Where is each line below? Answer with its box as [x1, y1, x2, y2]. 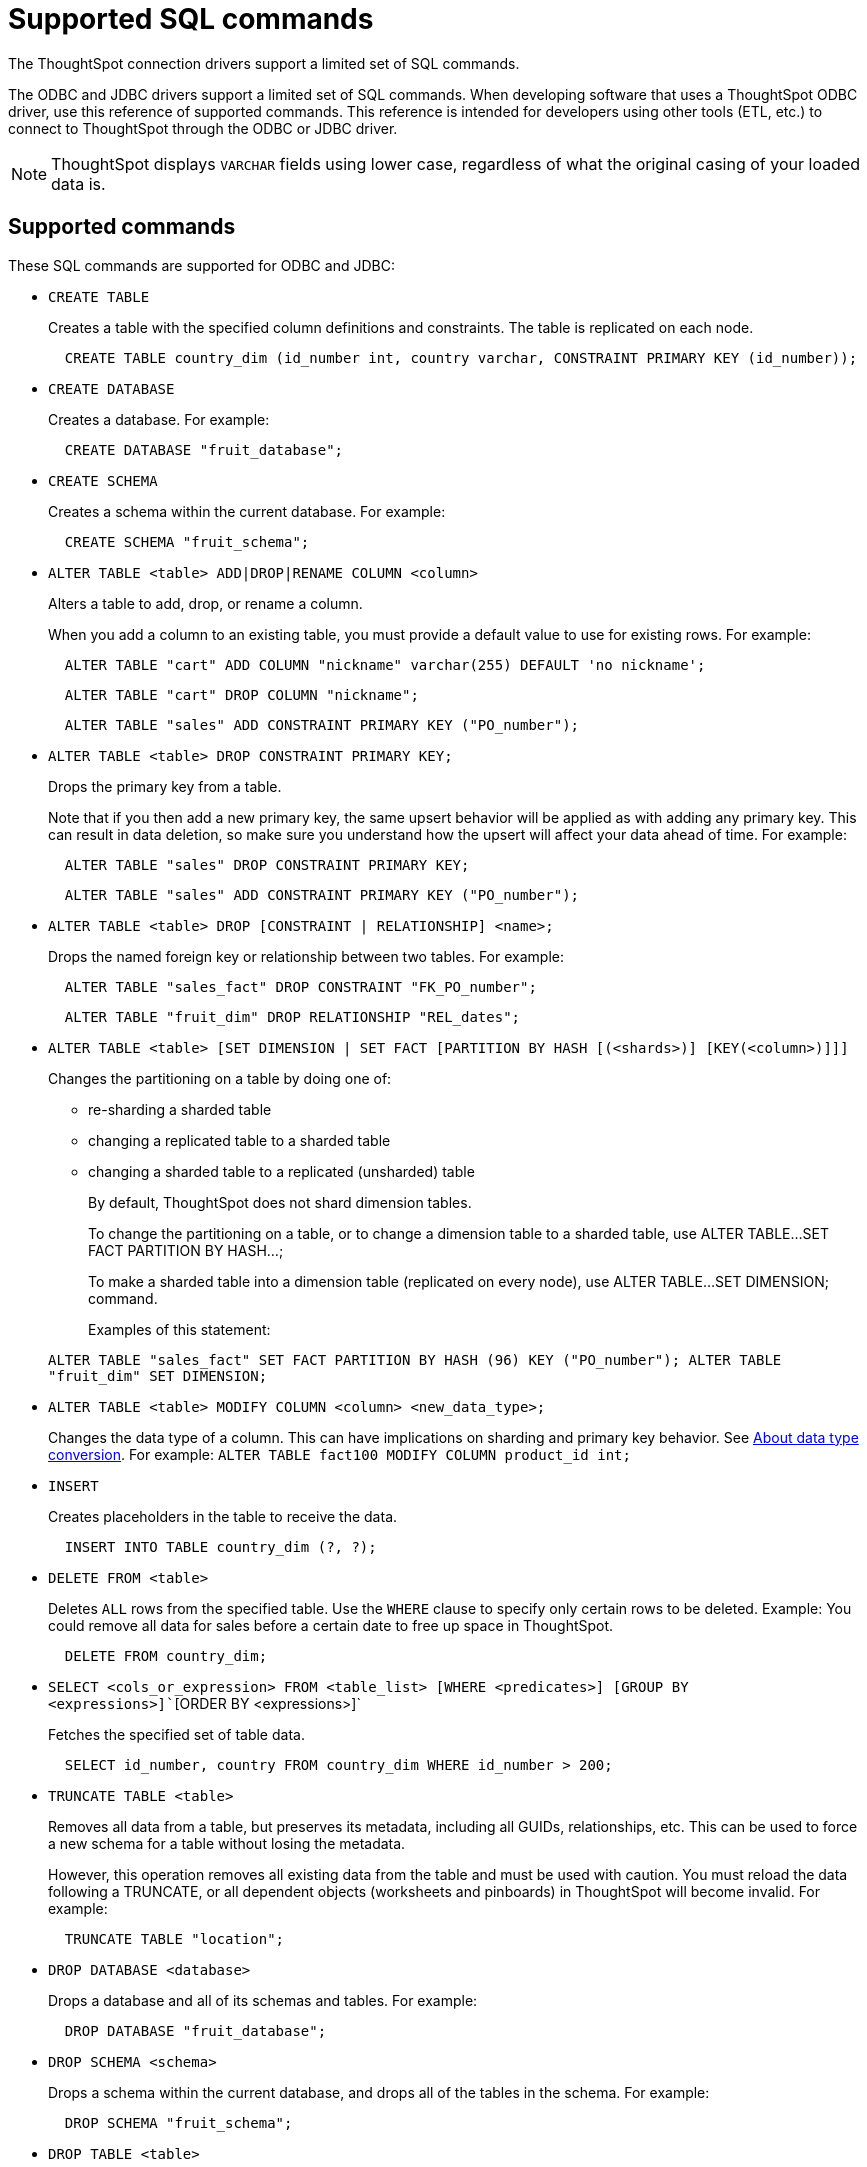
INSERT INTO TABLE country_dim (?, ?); [64, 1538, 377, 1555]
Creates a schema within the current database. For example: [48, 502, 446, 520]
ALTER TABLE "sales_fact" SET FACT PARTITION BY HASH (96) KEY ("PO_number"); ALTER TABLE [48, 1351, 782, 1368]
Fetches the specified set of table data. [48, 1725, 305, 1743]
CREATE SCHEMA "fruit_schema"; [64, 533, 310, 550]
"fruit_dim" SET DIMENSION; [48, 1367, 268, 1384]
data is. [51, 173, 106, 194]
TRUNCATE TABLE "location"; [64, 1930, 285, 1947]
